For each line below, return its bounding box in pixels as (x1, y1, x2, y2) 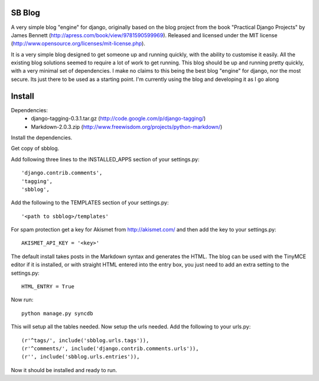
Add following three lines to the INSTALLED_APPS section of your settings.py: (11, 155, 200, 162)
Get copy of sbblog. (11, 145, 60, 152)
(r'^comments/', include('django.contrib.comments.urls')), (21, 345, 199, 351)
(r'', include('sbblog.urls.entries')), (21, 353, 140, 360)
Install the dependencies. (11, 133, 73, 141)
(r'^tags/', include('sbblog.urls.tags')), (21, 337, 149, 344)
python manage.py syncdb (21, 310, 93, 317)
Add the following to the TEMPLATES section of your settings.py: (11, 199, 169, 206)
